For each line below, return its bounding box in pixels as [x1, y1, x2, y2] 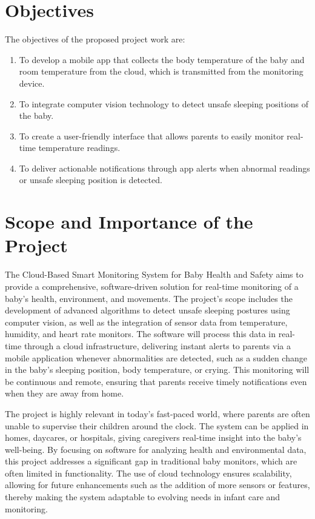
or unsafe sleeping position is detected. [19, 173, 162, 186]
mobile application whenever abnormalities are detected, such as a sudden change [5, 351, 307, 364]
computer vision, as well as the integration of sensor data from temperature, [5, 315, 288, 328]
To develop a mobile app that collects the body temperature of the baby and [19, 53, 305, 65]
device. [19, 76, 45, 89]
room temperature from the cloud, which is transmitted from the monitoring [19, 65, 303, 78]
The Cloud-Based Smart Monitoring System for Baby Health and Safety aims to [5, 268, 303, 281]
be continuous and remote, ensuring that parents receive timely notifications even [5, 375, 307, 387]
